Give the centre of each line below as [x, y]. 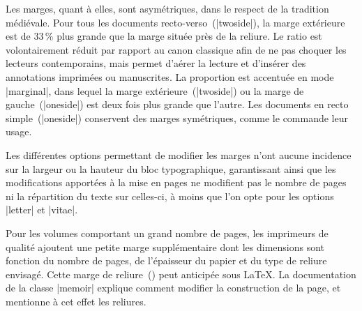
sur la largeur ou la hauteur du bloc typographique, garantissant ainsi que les [171, 168]
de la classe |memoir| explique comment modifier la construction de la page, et [173, 288]
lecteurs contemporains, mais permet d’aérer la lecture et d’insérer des [156, 63]
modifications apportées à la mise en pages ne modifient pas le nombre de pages [176, 182]
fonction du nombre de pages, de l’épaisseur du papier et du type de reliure [166, 260]
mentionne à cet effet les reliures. [76, 301]
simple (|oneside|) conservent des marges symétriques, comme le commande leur [177, 117]
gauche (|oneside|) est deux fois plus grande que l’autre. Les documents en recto [177, 104]
